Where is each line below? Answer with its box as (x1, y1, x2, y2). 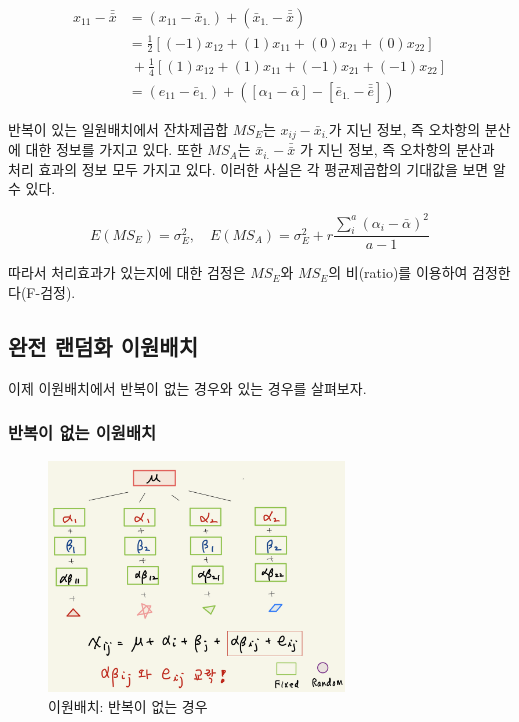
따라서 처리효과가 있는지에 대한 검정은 (8, 262, 246, 283)
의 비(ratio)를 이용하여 (328, 262, 468, 283)
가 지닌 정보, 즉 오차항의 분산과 (299, 139, 495, 160)
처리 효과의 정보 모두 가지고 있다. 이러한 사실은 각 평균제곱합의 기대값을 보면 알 (8, 158, 506, 179)
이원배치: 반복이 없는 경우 (48, 696, 208, 717)
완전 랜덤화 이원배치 (8, 330, 198, 361)
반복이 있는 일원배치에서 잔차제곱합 (8, 118, 229, 139)
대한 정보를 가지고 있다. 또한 (25, 139, 203, 160)
